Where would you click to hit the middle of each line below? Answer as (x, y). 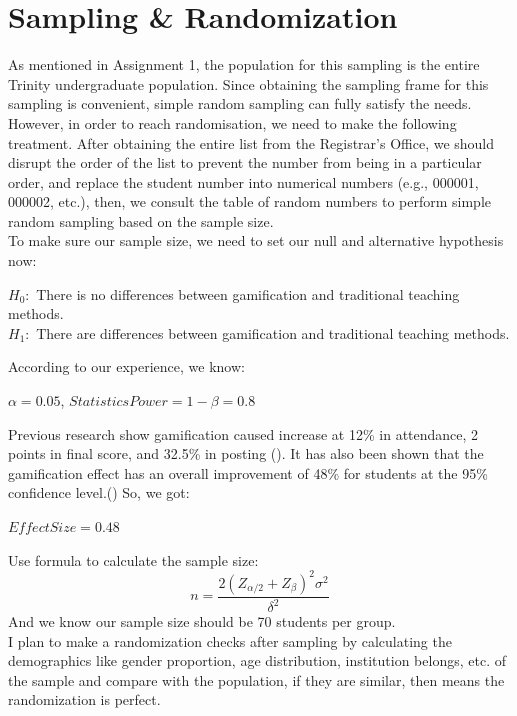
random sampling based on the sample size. (141, 220)
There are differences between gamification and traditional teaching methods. (273, 332)
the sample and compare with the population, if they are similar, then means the (256, 679)
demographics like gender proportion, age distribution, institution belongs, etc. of (257, 660)
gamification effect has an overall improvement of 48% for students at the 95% (248, 472)
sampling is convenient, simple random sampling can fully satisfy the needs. (240, 103)
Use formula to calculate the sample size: (133, 559)
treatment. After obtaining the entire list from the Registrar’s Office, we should (251, 142)
